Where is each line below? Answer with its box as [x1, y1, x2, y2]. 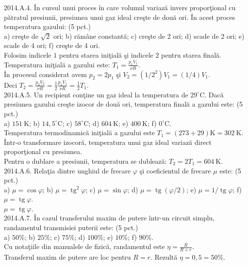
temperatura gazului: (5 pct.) [4, 21, 91, 31]
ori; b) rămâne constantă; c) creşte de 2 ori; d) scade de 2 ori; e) [53, 31, 245, 41]
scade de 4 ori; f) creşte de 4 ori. [4, 40, 100, 50]
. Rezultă [150, 252, 178, 262]
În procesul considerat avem [4, 69, 87, 79]
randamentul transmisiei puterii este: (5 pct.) [4, 222, 138, 233]
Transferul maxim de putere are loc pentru [4, 252, 131, 262]
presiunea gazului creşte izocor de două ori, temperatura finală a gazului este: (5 [4, 99, 243, 109]
